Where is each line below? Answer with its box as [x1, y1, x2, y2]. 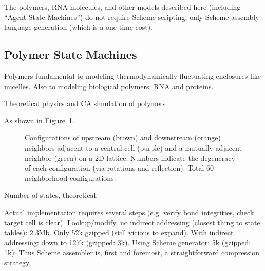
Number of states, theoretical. [4, 190, 98, 200]
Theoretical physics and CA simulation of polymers [4, 98, 166, 109]
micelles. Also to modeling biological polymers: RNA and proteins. [4, 80, 214, 91]
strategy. [4, 257, 31, 267]
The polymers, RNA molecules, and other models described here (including [4, 2, 241, 12]
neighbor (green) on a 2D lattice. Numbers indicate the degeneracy [25, 152, 235, 163]
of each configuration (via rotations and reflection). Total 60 [25, 162, 214, 173]
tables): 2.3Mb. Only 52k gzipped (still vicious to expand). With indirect [4, 227, 234, 238]
